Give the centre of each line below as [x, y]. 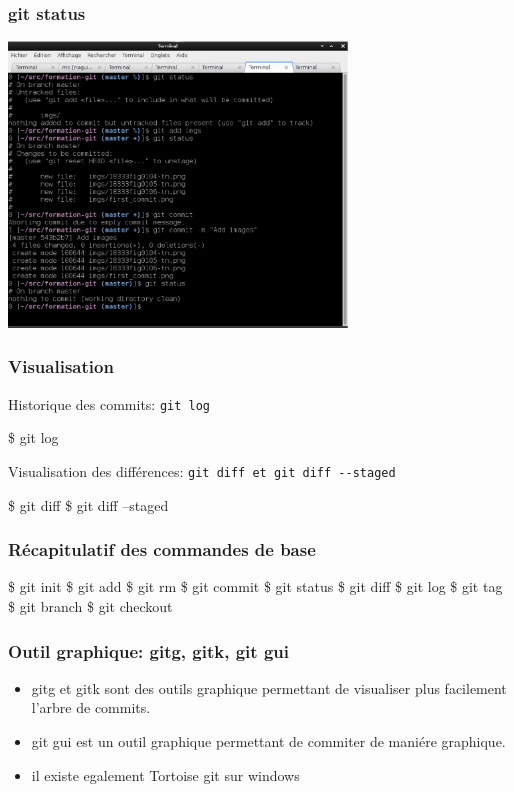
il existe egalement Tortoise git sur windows [165, 774]
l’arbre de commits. [91, 707]
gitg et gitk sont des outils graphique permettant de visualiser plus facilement [269, 687]
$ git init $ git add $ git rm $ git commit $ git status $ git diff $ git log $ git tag [255, 586]
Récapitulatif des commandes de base [162, 549]
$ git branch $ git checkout [90, 606]
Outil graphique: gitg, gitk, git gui [148, 650]
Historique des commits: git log [109, 403]
